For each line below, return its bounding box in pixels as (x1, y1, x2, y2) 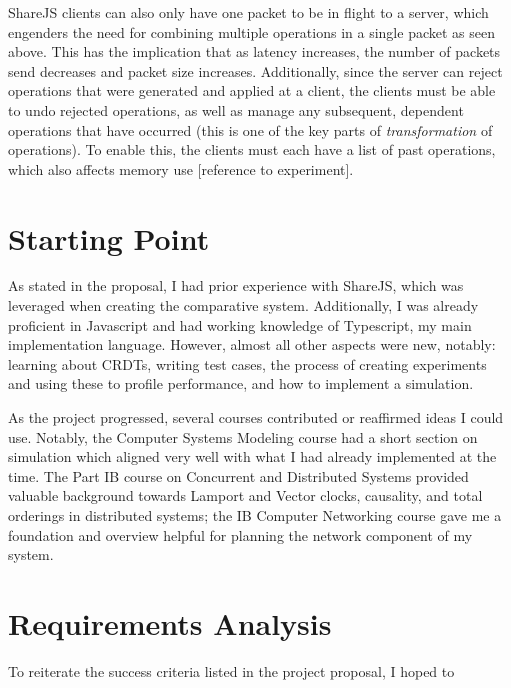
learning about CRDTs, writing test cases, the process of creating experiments (8, 353, 487, 374)
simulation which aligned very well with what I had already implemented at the (8, 446, 497, 467)
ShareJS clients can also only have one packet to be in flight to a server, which (8, 2, 489, 22)
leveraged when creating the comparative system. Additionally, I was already (8, 295, 479, 316)
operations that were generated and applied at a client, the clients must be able (8, 80, 496, 101)
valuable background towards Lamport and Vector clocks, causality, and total (8, 485, 483, 506)
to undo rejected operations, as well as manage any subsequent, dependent (8, 99, 464, 120)
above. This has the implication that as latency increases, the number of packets (8, 41, 501, 62)
